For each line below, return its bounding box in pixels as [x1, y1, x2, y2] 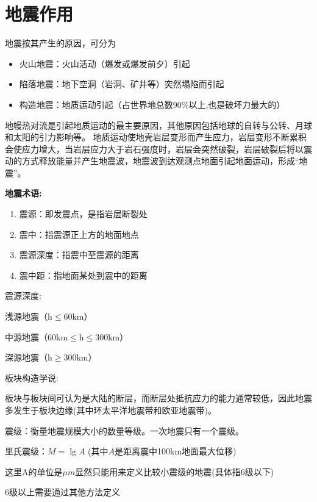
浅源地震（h [5, 310, 52, 323]
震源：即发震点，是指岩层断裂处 [19, 207, 148, 220]
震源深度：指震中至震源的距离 [19, 248, 139, 261]
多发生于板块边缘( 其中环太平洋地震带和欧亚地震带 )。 [5, 404, 216, 416]
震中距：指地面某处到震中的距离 [19, 268, 148, 281]
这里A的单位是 [5, 465, 63, 478]
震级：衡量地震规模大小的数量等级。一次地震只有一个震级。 [5, 424, 244, 437]
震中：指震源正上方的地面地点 [19, 228, 139, 240]
